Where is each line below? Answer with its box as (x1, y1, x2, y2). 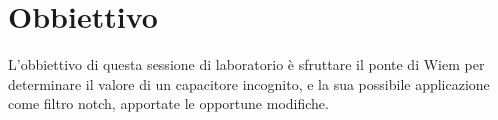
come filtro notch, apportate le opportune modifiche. (8, 93, 329, 114)
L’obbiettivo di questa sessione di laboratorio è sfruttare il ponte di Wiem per (8, 54, 485, 75)
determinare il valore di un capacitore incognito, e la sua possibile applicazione (8, 73, 490, 94)
